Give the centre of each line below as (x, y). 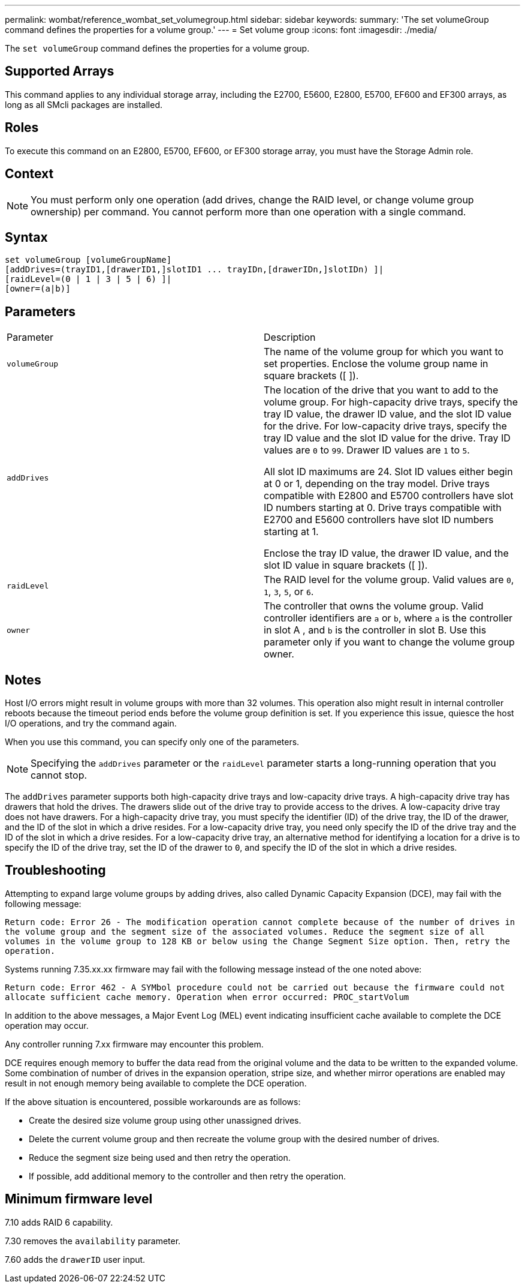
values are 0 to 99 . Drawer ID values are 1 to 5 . (367, 450)
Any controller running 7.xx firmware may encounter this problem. (134, 1044)
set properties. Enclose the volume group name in (376, 364)
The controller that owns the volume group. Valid (374, 606)
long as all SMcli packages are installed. (84, 104)
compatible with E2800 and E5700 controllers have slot (389, 496)
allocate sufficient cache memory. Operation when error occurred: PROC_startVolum (207, 997)
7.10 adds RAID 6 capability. (59, 1222)
